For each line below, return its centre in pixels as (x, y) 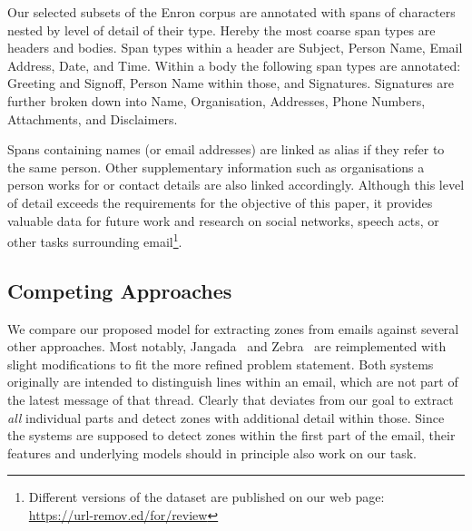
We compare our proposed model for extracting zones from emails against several (233, 328)
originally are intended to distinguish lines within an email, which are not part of (233, 382)
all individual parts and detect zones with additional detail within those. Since (226, 417)
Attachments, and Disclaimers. (93, 118)
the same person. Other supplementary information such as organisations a (216, 167)
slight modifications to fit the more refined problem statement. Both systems (221, 364)
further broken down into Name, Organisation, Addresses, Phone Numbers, (216, 100)
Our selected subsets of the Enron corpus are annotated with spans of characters (231, 12)
